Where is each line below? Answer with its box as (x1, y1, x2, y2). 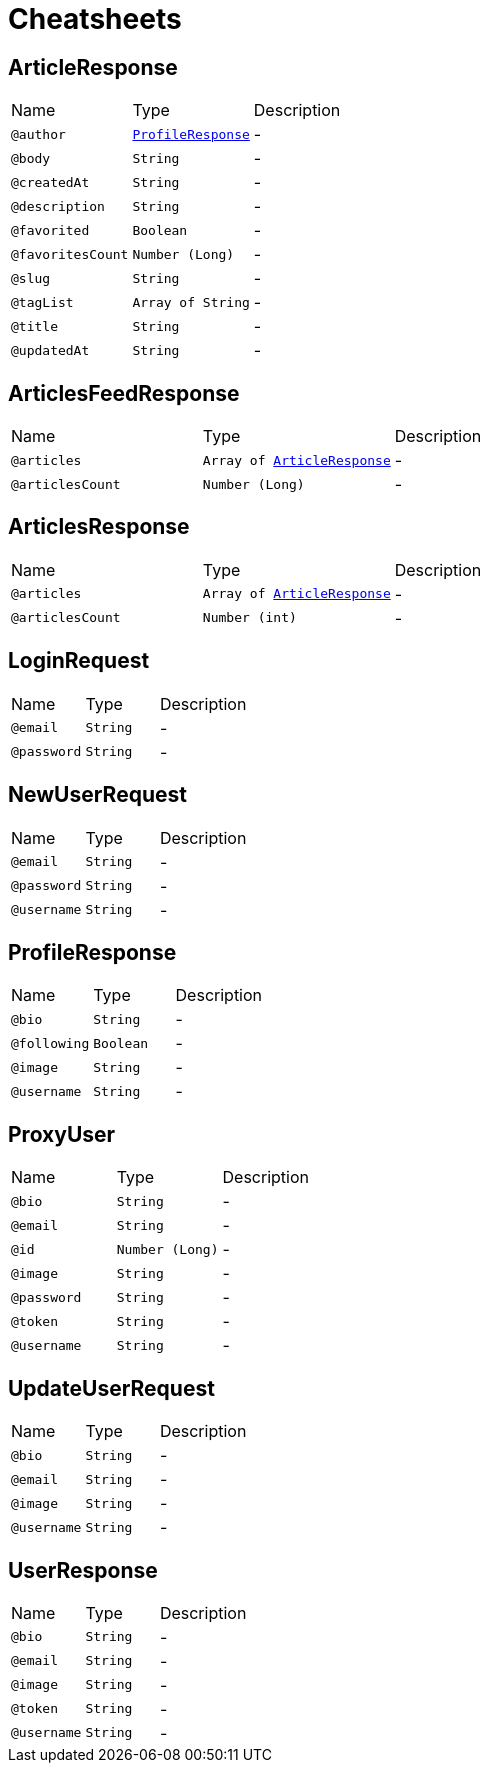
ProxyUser (8, 1121, 116, 1147)
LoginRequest (8, 648, 150, 674)
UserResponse (8, 1557, 158, 1583)
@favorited (11, 222, 90, 238)
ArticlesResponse (8, 514, 190, 540)
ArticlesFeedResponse (8, 380, 240, 406)
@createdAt (11, 174, 90, 190)
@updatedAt (11, 342, 90, 358)
